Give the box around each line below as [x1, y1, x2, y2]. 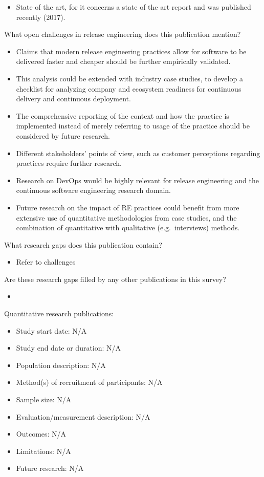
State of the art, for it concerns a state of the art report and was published [16, 2, 251, 12]
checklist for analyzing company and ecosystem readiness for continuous [16, 83, 241, 94]
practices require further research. [16, 158, 122, 168]
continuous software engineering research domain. [16, 185, 171, 196]
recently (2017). [16, 11, 65, 22]
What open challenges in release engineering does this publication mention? [4, 29, 241, 39]
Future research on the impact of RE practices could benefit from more [16, 202, 239, 212]
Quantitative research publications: [4, 308, 114, 319]
